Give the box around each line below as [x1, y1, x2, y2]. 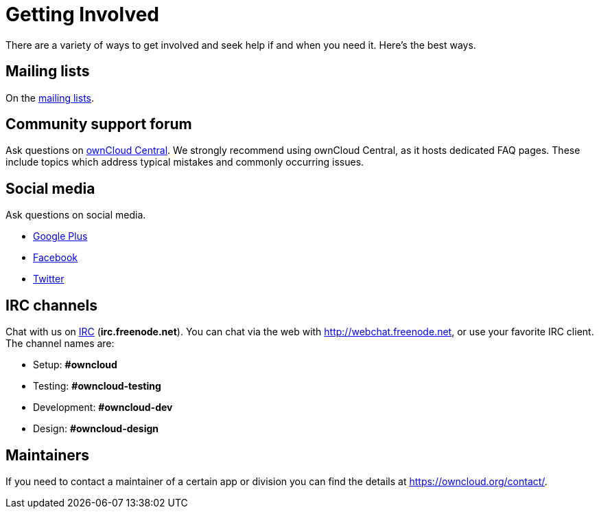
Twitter [33, 273, 64, 285]
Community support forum [5, 115, 192, 133]
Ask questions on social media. [5, 209, 146, 221]
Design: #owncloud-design [33, 423, 159, 435]
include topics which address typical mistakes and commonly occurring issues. [5, 156, 364, 168]
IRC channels [5, 296, 97, 314]
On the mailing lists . [5, 91, 95, 104]
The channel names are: [5, 337, 115, 350]
